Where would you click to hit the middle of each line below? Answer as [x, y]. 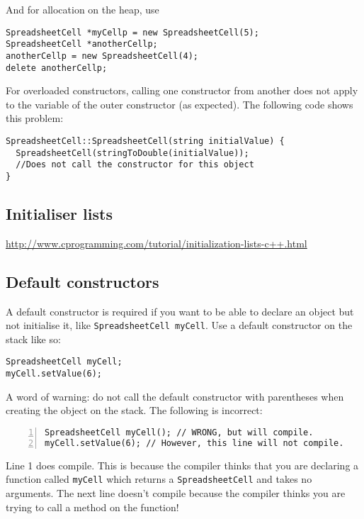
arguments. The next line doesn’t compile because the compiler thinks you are [176, 492]
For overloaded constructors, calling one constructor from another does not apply [182, 90]
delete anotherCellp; [57, 68]
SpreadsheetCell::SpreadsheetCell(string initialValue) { [145, 141]
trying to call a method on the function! [92, 507]
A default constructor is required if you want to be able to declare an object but [180, 311]
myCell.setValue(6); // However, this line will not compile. [194, 443]
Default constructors [83, 281]
